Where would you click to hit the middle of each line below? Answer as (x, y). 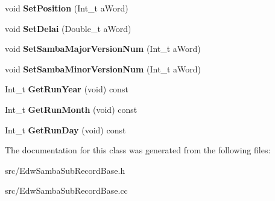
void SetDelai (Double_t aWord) (68, 28)
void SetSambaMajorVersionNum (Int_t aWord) (103, 49)
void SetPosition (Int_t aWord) (67, 8)
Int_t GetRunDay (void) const (65, 129)
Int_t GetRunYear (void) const (67, 89)
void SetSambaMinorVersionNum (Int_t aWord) (103, 69)
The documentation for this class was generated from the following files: (138, 150)
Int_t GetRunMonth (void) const (71, 109)
